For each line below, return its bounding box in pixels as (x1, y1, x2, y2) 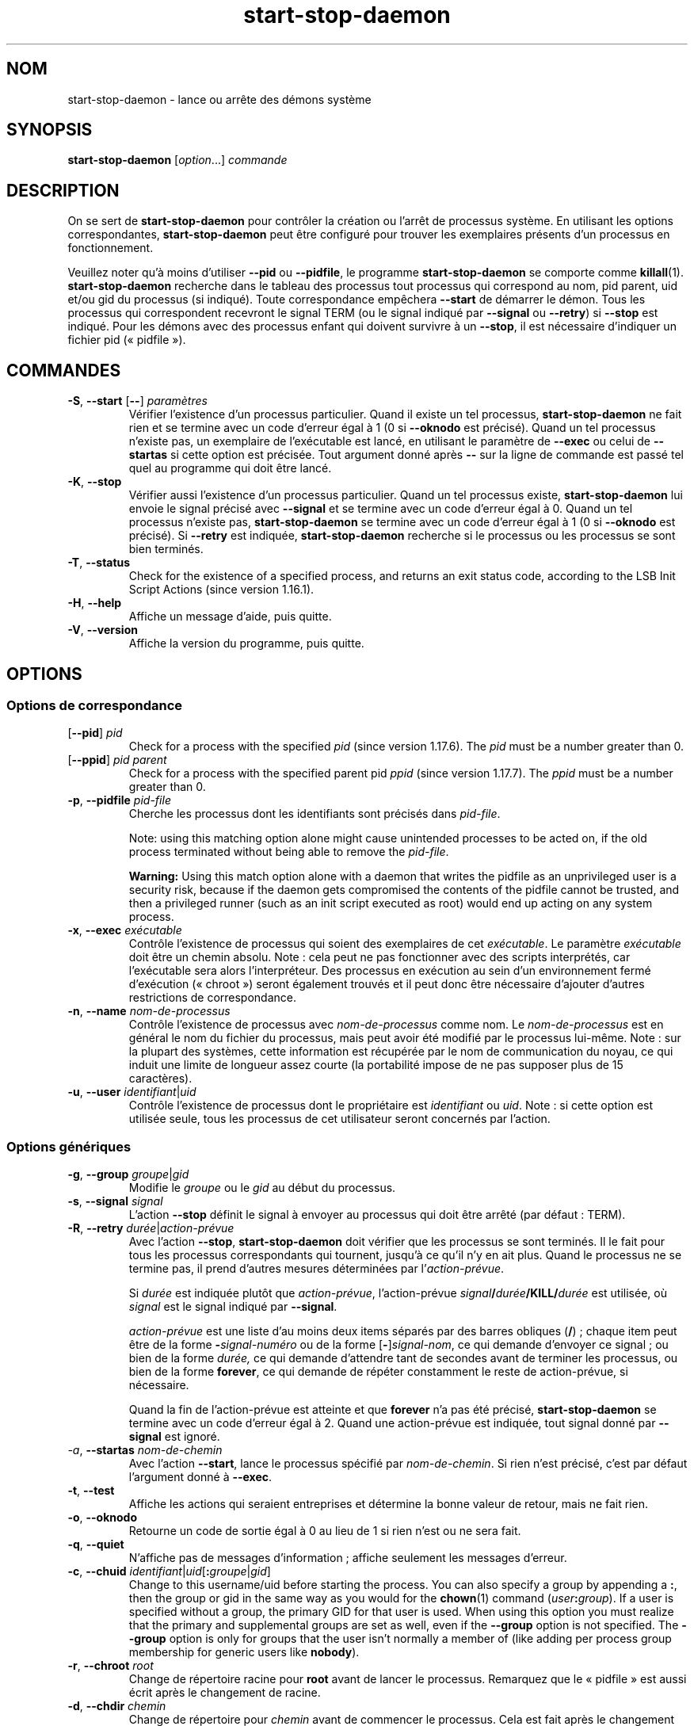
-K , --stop (67, 475, 122, 489)
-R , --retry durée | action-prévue (67, 1221, 235, 1235)
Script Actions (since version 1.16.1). (128, 582, 315, 597)
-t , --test (67, 1484, 115, 1498)
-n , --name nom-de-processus (67, 1004, 231, 1018)
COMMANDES (6, 360, 121, 380)
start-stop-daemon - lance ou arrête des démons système (67, 92, 372, 106)
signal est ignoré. (128, 1430, 220, 1444)
